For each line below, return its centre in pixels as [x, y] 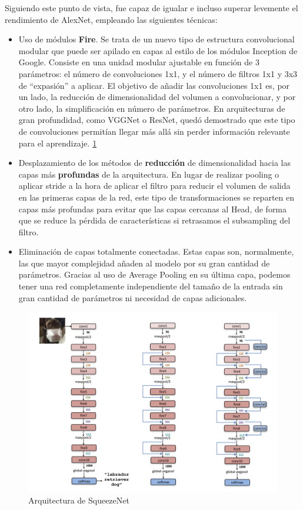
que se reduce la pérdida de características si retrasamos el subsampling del [154, 220]
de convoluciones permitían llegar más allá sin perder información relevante [154, 131]
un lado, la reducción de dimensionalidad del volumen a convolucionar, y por [157, 97]
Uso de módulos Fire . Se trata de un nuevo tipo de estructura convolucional [157, 39]
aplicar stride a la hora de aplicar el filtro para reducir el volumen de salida [154, 186]
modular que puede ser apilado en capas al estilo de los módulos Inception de [158, 50]
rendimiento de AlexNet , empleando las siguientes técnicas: [111, 19]
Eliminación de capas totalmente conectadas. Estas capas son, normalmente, [156, 251]
